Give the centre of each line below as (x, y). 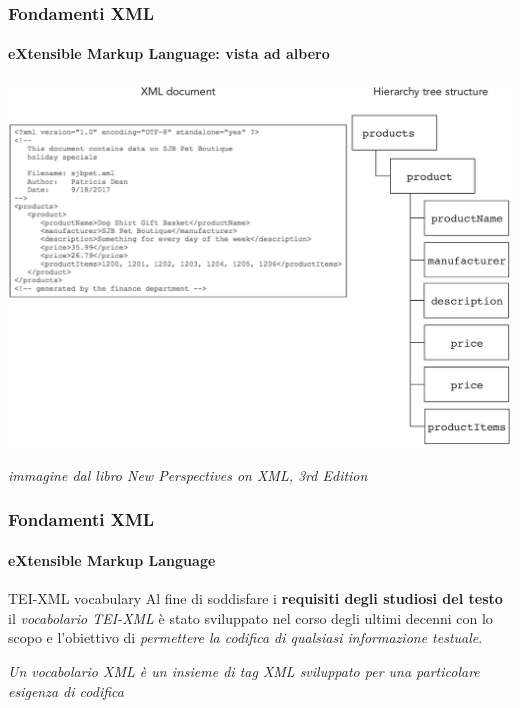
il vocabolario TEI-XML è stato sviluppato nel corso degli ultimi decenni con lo (250, 617)
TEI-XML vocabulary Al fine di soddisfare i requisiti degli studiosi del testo (255, 598)
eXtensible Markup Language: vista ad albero (169, 53)
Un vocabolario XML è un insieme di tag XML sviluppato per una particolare (244, 670)
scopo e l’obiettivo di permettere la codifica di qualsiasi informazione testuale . (245, 637)
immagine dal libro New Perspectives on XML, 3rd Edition (188, 474)
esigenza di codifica (66, 690)
